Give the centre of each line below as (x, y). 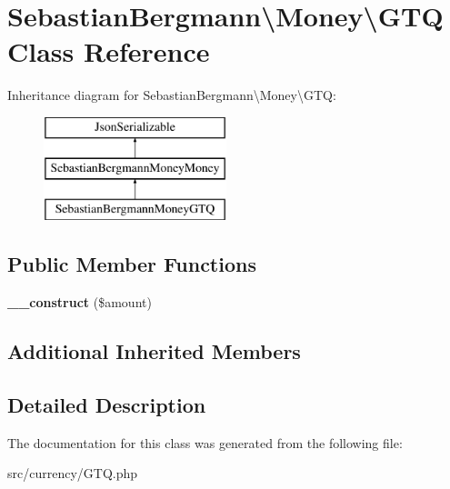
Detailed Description (107, 404)
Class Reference (109, 51)
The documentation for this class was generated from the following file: (205, 442)
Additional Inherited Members (154, 351)
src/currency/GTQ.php (73, 473)
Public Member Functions (132, 264)
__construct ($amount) (80, 302)
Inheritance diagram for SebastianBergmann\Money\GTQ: (172, 95)
